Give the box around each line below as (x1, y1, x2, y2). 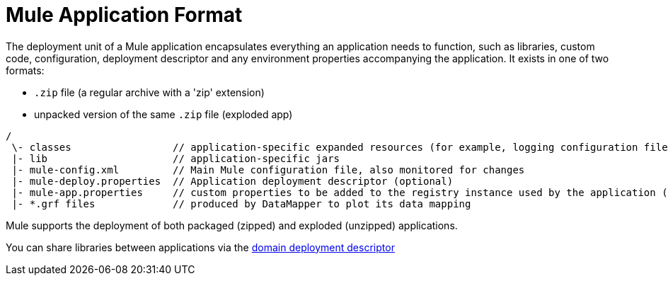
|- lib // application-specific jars (11, 152, 340, 164)
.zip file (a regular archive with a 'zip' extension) (34, 86, 265, 98)
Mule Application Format (6, 3, 243, 27)
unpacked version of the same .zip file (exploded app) (34, 108, 293, 120)
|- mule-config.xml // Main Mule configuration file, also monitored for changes (11, 164, 525, 176)
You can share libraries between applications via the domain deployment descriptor (6, 241, 395, 253)
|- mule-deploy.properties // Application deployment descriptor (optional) (11, 175, 454, 187)
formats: (6, 64, 45, 76)
